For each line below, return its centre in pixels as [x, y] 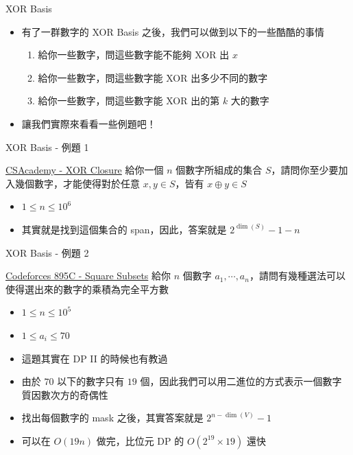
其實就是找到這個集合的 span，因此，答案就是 [124, 229]
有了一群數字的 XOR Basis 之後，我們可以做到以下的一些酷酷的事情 [173, 31]
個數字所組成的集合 [219, 170]
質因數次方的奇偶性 [65, 394]
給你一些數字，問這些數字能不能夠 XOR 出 [134, 55]
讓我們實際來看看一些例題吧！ [89, 123]
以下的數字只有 [91, 381]
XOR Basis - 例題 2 [47, 252]
